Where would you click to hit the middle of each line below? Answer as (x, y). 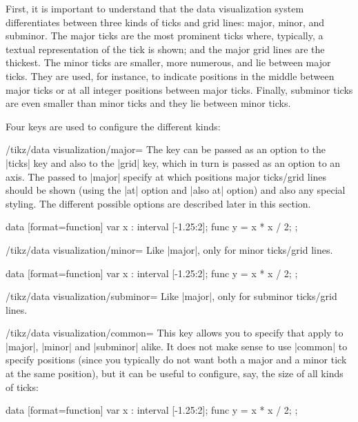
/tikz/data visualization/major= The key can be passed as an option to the (166, 149)
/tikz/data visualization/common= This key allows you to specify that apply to (175, 333)
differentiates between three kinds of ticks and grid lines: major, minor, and (165, 22)
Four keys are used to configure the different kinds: (113, 126)
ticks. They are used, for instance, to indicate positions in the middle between (170, 76)
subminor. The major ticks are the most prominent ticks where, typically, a (165, 36)
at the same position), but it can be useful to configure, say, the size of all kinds (175, 373)
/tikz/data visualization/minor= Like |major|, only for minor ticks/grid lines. (169, 249)
